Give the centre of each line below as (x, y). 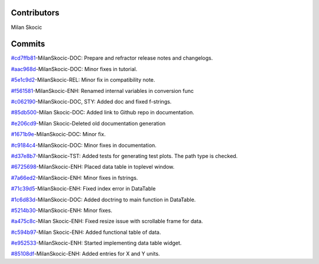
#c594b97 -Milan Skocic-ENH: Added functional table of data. (86, 232)
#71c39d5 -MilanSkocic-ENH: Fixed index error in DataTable (83, 189)
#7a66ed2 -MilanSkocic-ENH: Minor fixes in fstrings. (74, 178)
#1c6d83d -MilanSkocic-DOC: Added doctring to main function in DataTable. (103, 199)
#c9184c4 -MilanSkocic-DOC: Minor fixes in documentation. (84, 145)
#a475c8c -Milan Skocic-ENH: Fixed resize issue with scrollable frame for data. (107, 221)
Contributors (35, 13)
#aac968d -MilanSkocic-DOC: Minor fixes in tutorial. (74, 69)
